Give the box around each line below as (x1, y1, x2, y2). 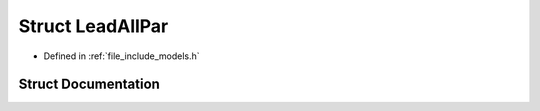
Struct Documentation (18, 76, 160, 93)
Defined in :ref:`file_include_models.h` (43, 50, 200, 62)
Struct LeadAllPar (18, 15, 169, 37)
